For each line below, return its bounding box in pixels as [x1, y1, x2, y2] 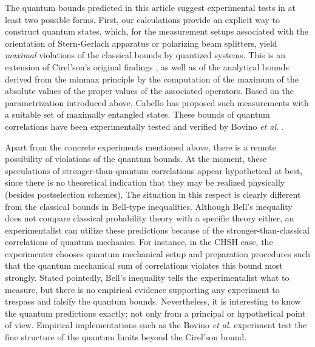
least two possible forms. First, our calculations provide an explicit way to [5, 13, 280, 25]
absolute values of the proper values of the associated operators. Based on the [5, 84, 294, 97]
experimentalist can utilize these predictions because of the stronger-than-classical [5, 223, 310, 236]
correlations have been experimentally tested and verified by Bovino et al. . [5, 120, 284, 132]
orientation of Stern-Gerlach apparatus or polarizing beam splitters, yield [5, 36, 277, 49]
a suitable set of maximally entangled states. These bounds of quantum [5, 108, 270, 121]
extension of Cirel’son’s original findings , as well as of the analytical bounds [5, 60, 290, 73]
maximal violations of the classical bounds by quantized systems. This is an [5, 49, 286, 61]
